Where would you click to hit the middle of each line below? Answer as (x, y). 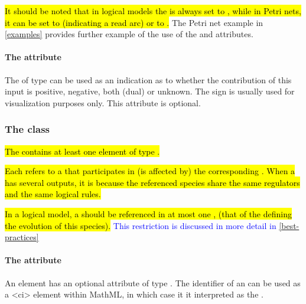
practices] (22, 237)
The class (27, 129)
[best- (289, 225)
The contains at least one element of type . (82, 151)
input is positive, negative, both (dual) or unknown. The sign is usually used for (150, 91)
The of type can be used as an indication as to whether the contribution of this (148, 79)
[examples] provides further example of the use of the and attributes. (129, 34)
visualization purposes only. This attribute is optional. (103, 102)
